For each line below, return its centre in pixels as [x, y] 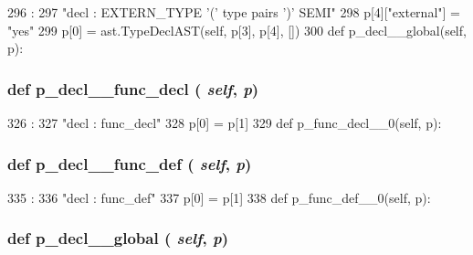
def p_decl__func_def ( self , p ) [130, 163]
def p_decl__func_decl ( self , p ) [133, 88]
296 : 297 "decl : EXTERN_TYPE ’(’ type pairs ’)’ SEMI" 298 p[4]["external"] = [234, 12]
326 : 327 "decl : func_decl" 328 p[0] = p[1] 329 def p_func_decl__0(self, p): [225, 122]
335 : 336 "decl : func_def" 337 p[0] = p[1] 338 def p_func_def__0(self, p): [219, 197]
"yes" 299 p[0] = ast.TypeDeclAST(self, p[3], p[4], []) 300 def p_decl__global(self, [237, 30]
